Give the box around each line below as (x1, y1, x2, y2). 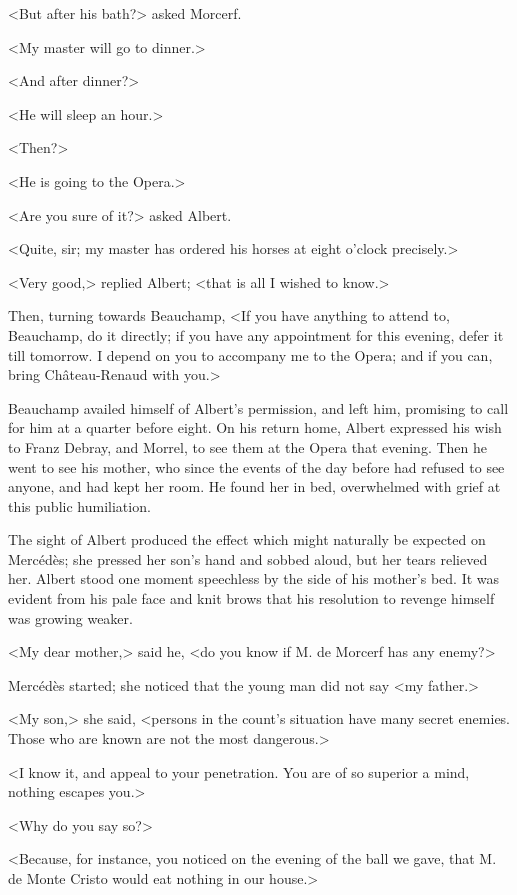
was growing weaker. (8, 607, 133, 628)
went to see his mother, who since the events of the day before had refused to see (8, 456, 505, 477)
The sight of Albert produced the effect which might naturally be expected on (8, 529, 486, 550)
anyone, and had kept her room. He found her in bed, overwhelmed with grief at (8, 476, 501, 497)
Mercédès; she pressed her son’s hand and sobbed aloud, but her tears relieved (8, 548, 488, 569)
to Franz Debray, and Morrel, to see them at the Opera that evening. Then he (8, 436, 487, 457)
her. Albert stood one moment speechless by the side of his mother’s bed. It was (8, 568, 500, 589)
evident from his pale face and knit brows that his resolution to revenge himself (8, 588, 495, 609)
